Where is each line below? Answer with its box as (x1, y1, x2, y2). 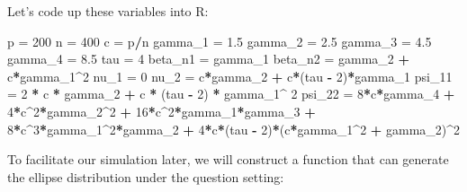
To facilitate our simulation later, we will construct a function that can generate (7, 150, 449, 169)
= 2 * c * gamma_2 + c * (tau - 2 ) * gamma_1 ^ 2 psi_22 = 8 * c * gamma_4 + (7, 84, 455, 103)
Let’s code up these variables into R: (7, 2, 209, 20)
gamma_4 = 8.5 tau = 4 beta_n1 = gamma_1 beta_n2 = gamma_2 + (7, 49, 410, 68)
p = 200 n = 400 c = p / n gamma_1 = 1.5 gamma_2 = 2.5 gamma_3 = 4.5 (7, 31, 432, 50)
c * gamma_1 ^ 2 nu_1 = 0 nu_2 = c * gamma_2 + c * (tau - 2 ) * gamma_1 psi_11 (7, 66, 453, 85)
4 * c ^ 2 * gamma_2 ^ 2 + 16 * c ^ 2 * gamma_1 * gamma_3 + (7, 101, 316, 120)
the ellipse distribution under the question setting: (7, 167, 284, 186)
